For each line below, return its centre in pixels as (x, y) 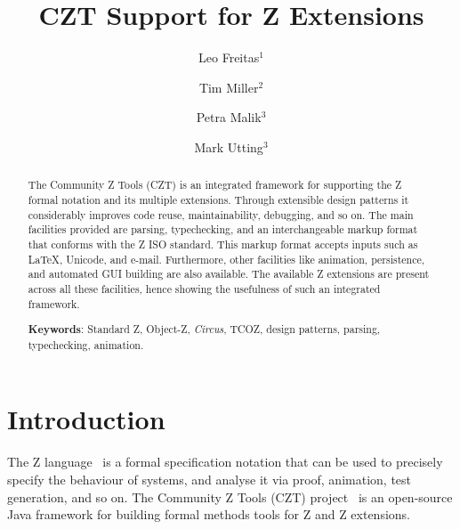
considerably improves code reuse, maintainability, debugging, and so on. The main (221, 214)
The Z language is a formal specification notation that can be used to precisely (225, 462)
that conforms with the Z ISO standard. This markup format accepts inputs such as (223, 244)
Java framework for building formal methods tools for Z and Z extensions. (209, 514)
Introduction (86, 419)
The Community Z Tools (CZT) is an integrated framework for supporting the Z (215, 185)
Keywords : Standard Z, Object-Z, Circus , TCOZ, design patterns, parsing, (204, 330)
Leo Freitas (229, 57)
